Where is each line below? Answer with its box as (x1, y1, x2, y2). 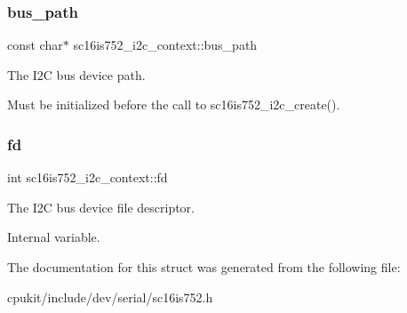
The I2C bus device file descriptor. (7, 197, 195, 216)
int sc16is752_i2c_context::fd (7, 168, 168, 187)
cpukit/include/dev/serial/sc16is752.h (7, 287, 213, 306)
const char (7, 36, 63, 54)
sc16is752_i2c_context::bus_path (73, 36, 258, 54)
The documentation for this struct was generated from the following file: (7, 258, 401, 276)
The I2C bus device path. (7, 65, 146, 84)
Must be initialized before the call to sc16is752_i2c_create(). (7, 95, 340, 114)
